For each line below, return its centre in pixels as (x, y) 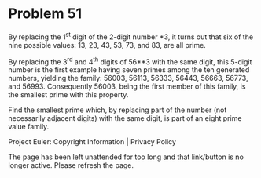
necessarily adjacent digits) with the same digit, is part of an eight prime (125, 118)
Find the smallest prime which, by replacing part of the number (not (118, 110)
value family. (29, 127)
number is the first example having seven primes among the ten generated (129, 70)
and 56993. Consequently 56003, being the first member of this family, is (127, 86)
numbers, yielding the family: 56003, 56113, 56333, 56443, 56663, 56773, (128, 78)
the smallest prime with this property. (68, 95)
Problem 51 (45, 14)
